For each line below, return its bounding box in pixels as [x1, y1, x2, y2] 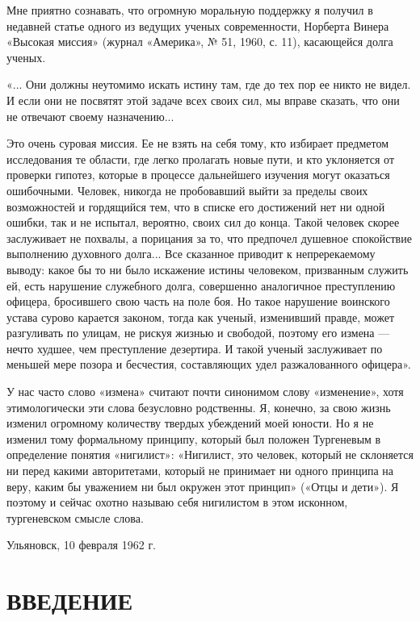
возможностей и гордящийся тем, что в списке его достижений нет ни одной [6, 198, 385, 215]
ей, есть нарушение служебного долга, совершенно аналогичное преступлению [6, 277, 396, 294]
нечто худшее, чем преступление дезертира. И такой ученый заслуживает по [6, 340, 383, 356]
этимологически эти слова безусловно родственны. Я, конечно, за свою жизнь [6, 398, 391, 415]
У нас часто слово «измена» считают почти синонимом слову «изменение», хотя [6, 383, 404, 400]
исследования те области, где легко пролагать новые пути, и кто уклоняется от [6, 150, 395, 167]
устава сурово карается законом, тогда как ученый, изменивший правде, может [6, 308, 395, 325]
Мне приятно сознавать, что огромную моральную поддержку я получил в [6, 2, 373, 18]
